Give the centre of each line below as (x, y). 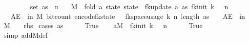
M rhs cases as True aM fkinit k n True (103, 25)
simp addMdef (26, 35)
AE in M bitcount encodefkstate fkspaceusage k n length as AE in (128, 16)
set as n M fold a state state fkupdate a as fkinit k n (129, 6)
